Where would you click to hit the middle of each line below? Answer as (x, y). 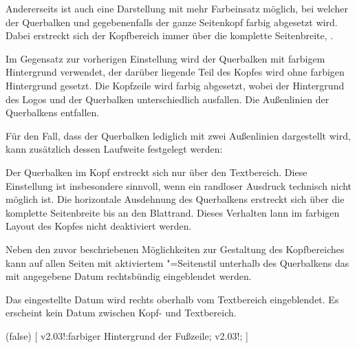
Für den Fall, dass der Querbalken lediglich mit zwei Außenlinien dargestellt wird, (178, 135)
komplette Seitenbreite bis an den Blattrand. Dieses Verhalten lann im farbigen (173, 212)
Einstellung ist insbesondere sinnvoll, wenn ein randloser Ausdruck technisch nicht (179, 185)
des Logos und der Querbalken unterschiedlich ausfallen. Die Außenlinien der (167, 99)
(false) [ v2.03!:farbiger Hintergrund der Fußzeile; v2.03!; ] (127, 335)
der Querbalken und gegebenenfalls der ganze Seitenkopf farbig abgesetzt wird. (172, 22)
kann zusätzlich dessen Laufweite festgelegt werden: (114, 149)
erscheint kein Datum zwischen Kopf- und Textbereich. (121, 313)
